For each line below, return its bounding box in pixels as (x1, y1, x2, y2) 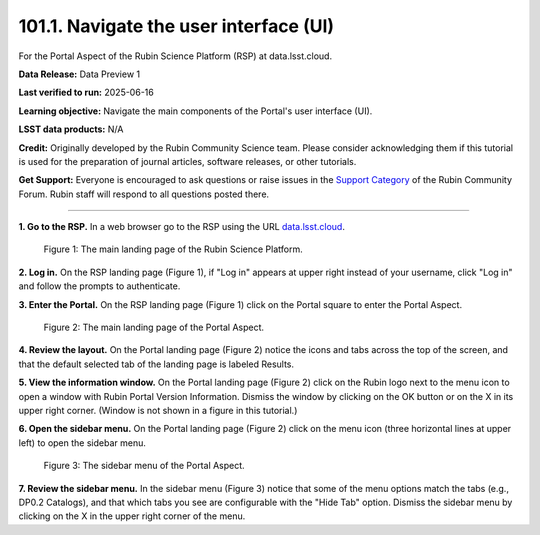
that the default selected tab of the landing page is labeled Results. (18, 358, 295, 370)
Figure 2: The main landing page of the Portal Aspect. (43, 321, 265, 334)
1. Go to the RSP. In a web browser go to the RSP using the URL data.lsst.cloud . (18, 221, 345, 233)
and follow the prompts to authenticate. (18, 280, 181, 292)
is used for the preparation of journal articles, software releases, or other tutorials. (18, 155, 357, 167)
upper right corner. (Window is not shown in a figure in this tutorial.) (18, 404, 298, 416)
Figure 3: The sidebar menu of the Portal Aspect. (43, 460, 245, 472)
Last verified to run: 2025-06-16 (18, 86, 154, 99)
